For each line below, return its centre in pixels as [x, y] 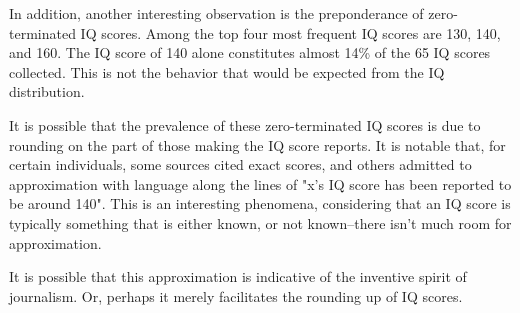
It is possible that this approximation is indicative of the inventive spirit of [238, 276]
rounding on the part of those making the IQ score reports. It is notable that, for [257, 144]
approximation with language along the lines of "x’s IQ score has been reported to [260, 183]
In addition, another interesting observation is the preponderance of [216, 13]
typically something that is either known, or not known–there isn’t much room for [260, 222]
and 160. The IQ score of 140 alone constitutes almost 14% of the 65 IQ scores [250, 52]
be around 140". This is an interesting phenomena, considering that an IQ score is [260, 203]
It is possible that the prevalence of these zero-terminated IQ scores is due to [245, 124]
